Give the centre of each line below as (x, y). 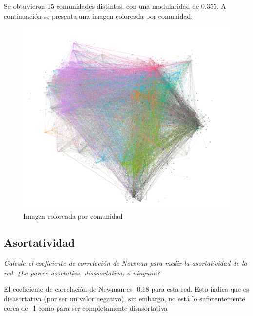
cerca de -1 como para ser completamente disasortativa (86, 308)
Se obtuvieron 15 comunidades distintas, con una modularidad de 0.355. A (115, 6)
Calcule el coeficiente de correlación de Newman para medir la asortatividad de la (126, 263)
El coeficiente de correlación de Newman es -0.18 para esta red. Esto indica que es (126, 289)
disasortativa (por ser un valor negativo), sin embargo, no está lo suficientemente (125, 298)
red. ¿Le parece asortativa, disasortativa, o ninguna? (82, 272)
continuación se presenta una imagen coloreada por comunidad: (98, 15)
